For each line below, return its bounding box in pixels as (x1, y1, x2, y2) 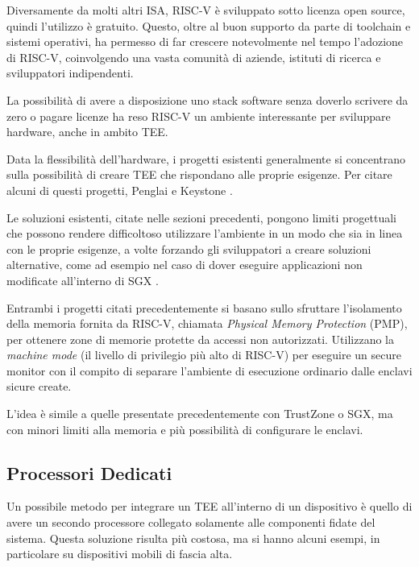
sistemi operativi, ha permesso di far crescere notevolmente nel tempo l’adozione (6, 33, 404, 50)
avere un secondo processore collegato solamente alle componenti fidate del (6, 514, 375, 531)
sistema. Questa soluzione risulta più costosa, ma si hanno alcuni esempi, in (6, 529, 380, 546)
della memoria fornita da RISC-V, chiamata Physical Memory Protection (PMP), (6, 315, 408, 332)
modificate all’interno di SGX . (6, 271, 159, 288)
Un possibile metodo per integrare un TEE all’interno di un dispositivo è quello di (6, 498, 413, 515)
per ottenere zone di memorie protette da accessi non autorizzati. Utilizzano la (6, 330, 394, 347)
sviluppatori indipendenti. (6, 64, 134, 81)
